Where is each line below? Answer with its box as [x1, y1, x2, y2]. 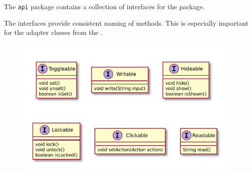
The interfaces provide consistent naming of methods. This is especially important [4, 17, 249, 28]
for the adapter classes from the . [4, 27, 103, 37]
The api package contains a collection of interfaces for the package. [4, 1, 205, 11]
